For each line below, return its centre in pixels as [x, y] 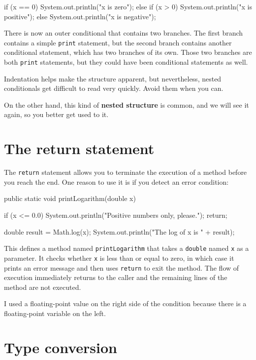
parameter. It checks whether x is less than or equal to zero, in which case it [119, 258]
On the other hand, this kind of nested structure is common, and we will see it [127, 104]
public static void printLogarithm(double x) [70, 198]
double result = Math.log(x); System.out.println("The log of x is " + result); [119, 231]
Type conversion [61, 347]
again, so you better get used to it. [56, 114]
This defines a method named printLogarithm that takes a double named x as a [127, 248]
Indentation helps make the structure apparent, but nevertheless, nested [113, 78]
